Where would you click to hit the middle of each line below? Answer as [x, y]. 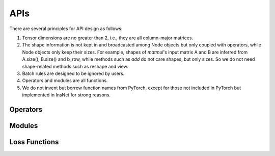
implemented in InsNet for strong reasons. [66, 95]
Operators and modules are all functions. [65, 81]
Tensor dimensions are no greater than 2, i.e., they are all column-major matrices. [108, 38]
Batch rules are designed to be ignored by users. [73, 73]
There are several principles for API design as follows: [66, 29]
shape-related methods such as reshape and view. [75, 66]
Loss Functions [34, 142]
